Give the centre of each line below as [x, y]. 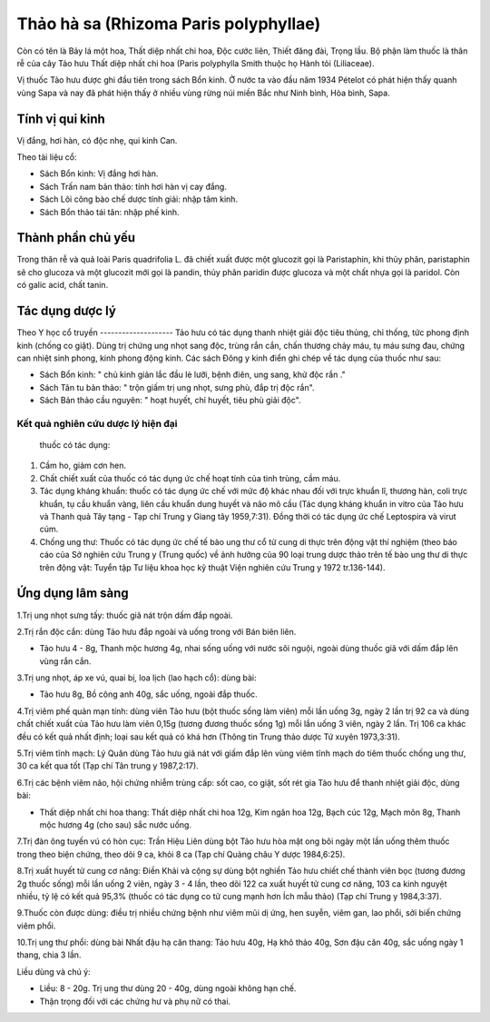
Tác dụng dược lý [67, 311]
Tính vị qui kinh [61, 119]
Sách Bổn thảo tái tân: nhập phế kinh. [109, 212]
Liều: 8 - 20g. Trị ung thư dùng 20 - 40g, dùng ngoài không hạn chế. [168, 988]
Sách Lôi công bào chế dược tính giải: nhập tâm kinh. [139, 199]
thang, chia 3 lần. [49, 955]
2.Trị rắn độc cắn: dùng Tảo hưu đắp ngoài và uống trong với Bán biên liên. [157, 631]
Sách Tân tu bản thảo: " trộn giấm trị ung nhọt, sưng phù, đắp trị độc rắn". [177, 387]
